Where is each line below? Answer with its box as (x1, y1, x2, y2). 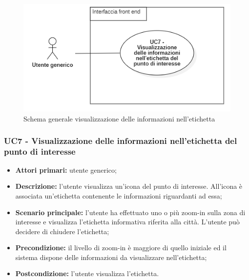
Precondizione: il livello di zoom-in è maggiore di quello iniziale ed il (15, 242, 227, 253)
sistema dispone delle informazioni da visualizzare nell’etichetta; (15, 252, 207, 262)
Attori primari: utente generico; (15, 164, 117, 175)
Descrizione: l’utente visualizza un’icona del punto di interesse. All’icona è (15, 181, 243, 191)
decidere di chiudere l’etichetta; (15, 226, 109, 236)
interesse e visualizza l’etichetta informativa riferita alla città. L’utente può (15, 217, 240, 227)
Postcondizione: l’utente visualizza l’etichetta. (15, 268, 159, 279)
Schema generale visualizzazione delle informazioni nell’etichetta (23, 113, 215, 123)
